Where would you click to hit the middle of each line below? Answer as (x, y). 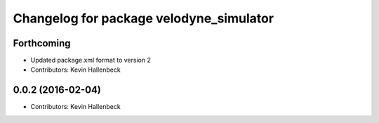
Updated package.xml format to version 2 (91, 60)
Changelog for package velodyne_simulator (143, 18)
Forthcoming (42, 43)
